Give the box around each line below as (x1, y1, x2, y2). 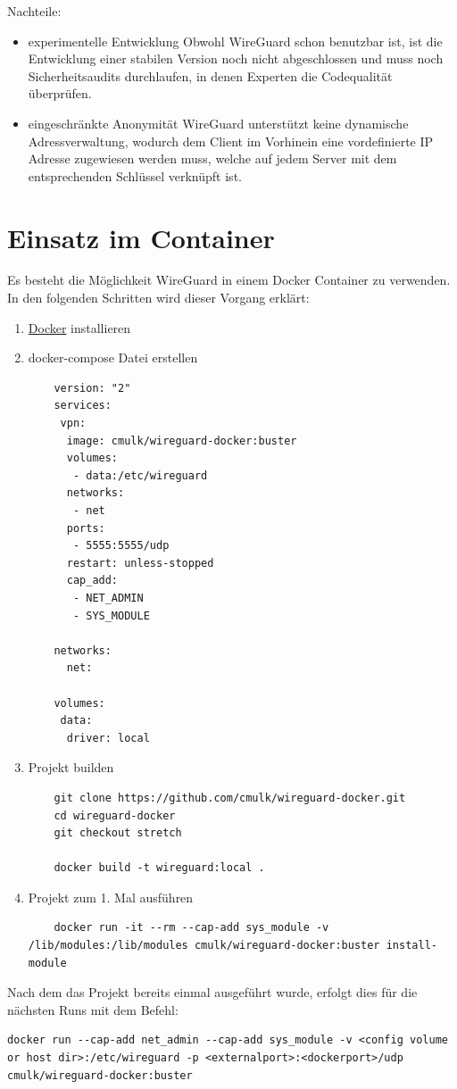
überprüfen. (28, 84, 92, 103)
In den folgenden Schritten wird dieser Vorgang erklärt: (7, 288, 310, 307)
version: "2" (54, 381, 131, 395)
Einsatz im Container (7, 219, 275, 255)
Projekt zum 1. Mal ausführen (28, 887, 194, 906)
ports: (66, 521, 105, 535)
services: (54, 399, 112, 412)
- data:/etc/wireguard (72, 469, 208, 482)
